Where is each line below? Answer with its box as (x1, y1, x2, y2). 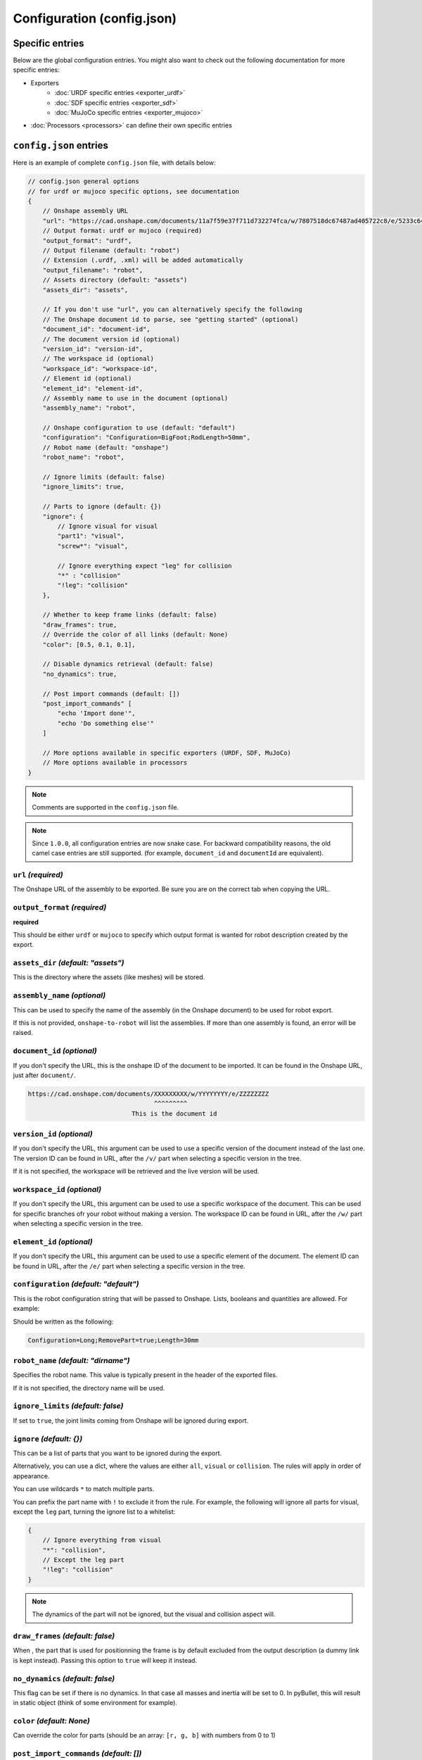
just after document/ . (13, 1071, 76, 1079)
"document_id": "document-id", (42, 325, 151, 334)
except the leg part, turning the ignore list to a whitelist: (13, 1507, 176, 1516)
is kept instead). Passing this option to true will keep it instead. (13, 1656, 197, 1664)
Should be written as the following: (13, 1317, 114, 1326)
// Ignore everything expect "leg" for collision (57, 562, 232, 570)
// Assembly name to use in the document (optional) (42, 394, 229, 402)
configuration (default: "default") (13, 1279, 140, 1289)
